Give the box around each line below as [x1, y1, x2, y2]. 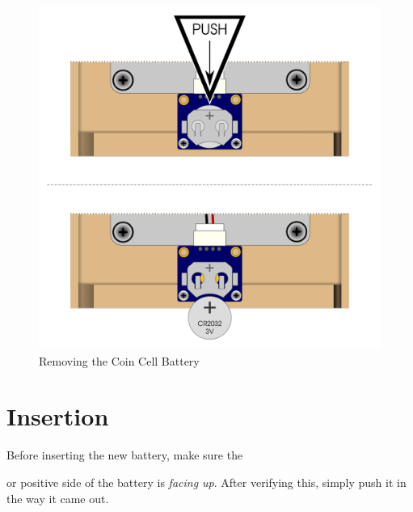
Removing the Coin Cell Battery [39, 352, 200, 369]
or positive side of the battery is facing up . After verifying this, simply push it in [6, 473, 407, 490]
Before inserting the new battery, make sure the [6, 446, 243, 463]
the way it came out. [6, 489, 109, 506]
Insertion [6, 400, 109, 433]
